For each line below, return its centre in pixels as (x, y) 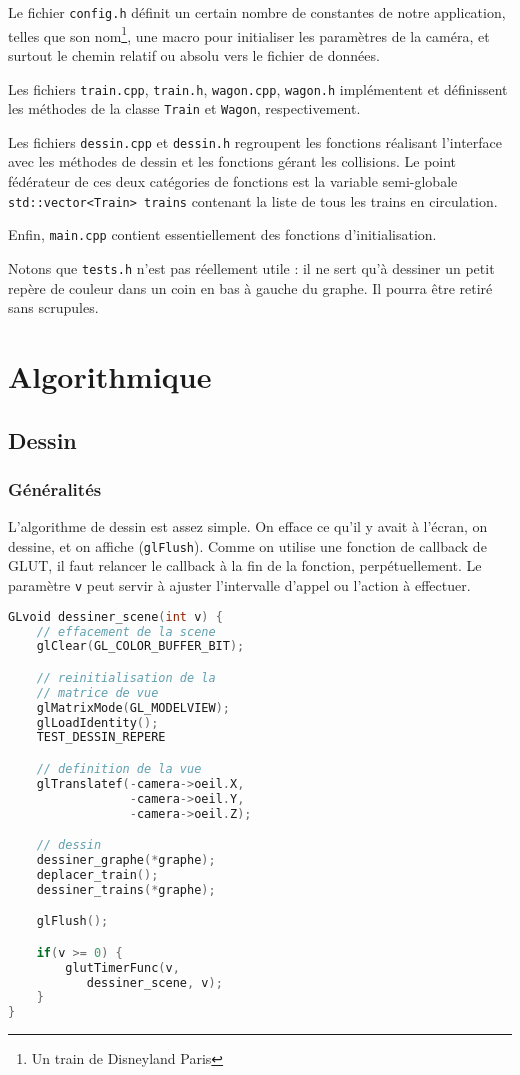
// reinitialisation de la (126, 677)
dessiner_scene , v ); (154, 982)
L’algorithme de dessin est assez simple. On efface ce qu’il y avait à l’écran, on (248, 526)
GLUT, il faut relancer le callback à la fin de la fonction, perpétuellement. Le (245, 565)
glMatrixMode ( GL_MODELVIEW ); (133, 707)
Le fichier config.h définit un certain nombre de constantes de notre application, (257, 12)
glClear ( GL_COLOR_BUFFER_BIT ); (140, 646)
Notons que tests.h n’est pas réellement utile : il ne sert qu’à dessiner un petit (251, 267)
